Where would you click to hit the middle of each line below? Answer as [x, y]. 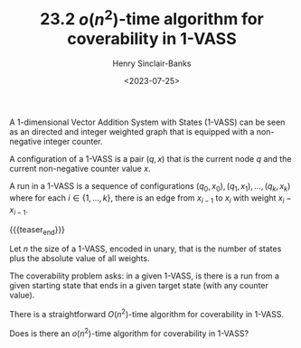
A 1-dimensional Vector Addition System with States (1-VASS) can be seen [147, 122]
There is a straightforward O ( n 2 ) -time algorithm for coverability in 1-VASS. [147, 314]
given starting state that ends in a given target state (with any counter [139, 286]
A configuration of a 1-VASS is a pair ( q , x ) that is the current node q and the [150, 159]
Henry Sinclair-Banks [152, 63]
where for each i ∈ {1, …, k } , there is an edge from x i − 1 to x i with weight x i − [150, 199]
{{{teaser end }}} [38, 230]
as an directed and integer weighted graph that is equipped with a [132, 132]
